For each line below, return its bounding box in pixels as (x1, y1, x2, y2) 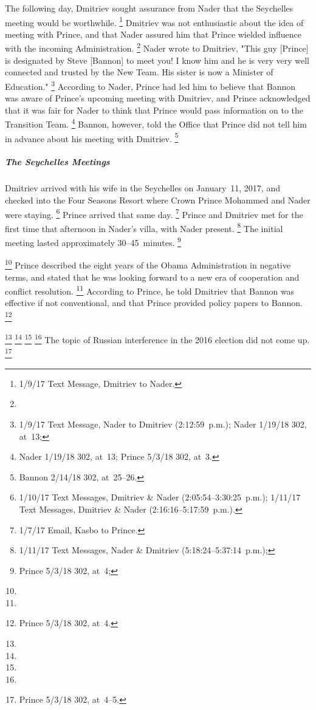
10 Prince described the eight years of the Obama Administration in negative (5, 257, 290, 271)
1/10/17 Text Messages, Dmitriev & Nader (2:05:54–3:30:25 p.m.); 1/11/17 (19, 491, 301, 503)
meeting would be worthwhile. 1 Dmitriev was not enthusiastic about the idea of (5, 14, 304, 29)
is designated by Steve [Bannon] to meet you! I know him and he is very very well (5, 53, 309, 66)
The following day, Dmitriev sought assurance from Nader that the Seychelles (5, 2, 294, 14)
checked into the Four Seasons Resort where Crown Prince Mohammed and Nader (5, 193, 311, 206)
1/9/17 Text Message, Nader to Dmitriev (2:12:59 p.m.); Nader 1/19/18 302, (19, 417, 307, 430)
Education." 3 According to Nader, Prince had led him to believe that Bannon (5, 78, 296, 92)
